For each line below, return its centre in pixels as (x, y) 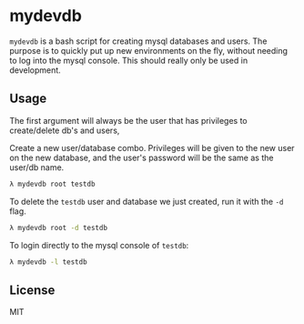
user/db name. (37, 167)
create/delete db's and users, (65, 130)
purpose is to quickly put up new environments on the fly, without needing (149, 50)
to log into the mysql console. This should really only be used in (129, 60)
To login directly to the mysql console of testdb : (99, 245)
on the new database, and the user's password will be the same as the (142, 157)
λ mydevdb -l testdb (49, 262)
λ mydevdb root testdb (52, 184)
